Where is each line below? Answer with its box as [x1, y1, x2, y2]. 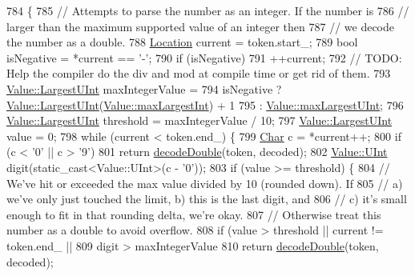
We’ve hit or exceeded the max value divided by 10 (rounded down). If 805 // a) [6, 174, 403, 191]
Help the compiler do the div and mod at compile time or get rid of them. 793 [6, 65, 391, 82]
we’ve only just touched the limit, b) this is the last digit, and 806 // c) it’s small [6, 190, 407, 207]
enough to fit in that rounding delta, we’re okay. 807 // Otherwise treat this [6, 206, 381, 222]
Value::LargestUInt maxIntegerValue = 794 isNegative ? [6, 80, 282, 97]
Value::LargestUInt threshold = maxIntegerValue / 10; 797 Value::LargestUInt [6, 112, 393, 129]
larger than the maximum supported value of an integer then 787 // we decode [6, 18, 395, 34]
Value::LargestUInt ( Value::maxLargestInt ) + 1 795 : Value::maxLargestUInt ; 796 [6, 96, 404, 113]
